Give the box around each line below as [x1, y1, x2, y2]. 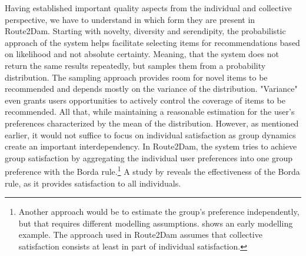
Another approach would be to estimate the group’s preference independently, [18, 205, 300, 218]
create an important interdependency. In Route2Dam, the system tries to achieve [5, 140, 297, 152]
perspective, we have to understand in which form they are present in [5, 13, 255, 25]
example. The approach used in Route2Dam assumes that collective [18, 228, 262, 241]
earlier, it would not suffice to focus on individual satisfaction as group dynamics [5, 128, 296, 141]
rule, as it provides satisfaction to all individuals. [5, 177, 181, 189]
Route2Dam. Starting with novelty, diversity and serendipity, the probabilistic [5, 25, 286, 37]
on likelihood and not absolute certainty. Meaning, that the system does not [5, 48, 279, 60]
